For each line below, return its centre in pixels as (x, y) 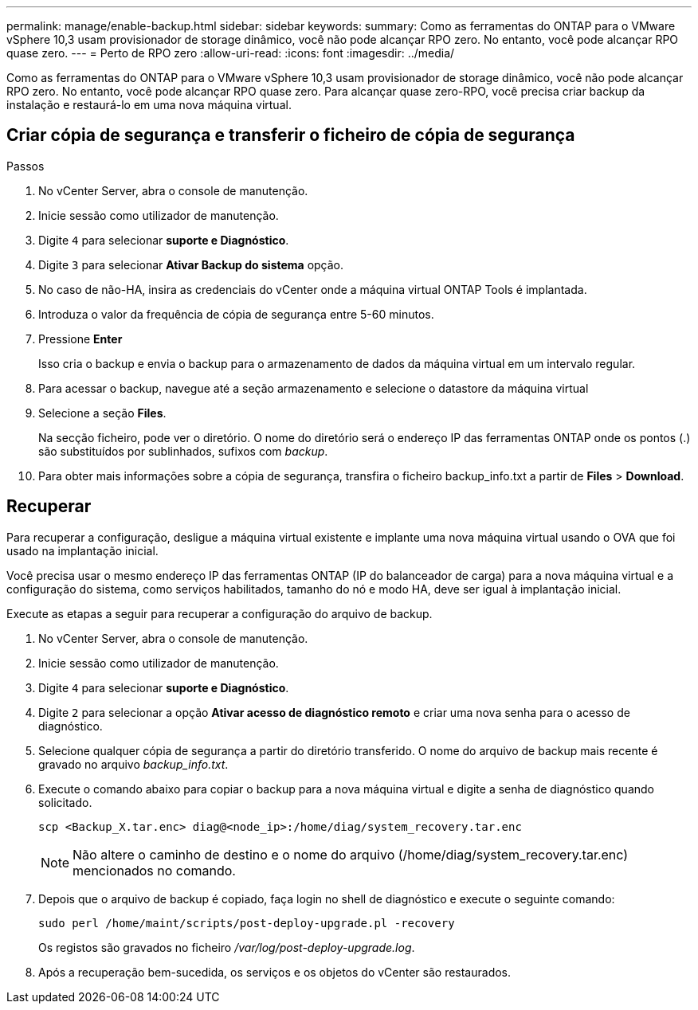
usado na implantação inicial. (82, 550)
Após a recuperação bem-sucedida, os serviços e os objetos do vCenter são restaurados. (275, 972)
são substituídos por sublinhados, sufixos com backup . (183, 451)
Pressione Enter (80, 339)
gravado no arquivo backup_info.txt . (133, 764)
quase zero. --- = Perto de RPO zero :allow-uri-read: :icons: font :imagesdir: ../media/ (231, 53)
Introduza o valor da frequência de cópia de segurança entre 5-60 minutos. (236, 314)
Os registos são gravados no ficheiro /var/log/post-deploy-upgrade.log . (227, 947)
